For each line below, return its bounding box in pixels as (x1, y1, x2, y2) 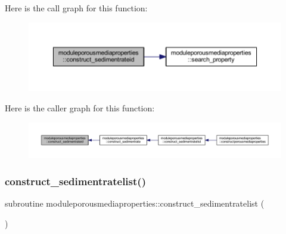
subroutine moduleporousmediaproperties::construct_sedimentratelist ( (5, 196, 265, 209)
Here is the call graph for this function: (5, 2, 148, 14)
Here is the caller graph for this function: (5, 101, 155, 114)
